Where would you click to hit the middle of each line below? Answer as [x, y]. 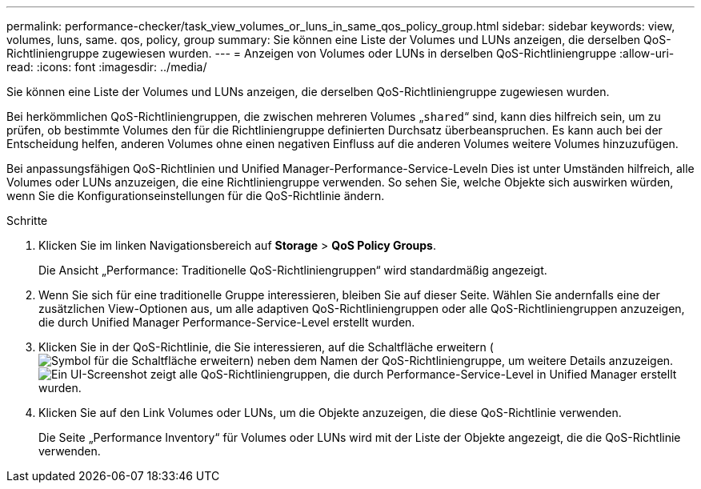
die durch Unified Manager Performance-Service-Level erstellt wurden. [227, 322]
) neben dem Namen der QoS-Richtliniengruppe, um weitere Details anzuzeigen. [462, 361]
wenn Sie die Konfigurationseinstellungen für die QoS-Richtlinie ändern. [196, 196]
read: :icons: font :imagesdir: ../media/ [107, 67]
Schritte [27, 220]
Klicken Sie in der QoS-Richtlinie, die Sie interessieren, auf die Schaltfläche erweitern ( [266, 347]
